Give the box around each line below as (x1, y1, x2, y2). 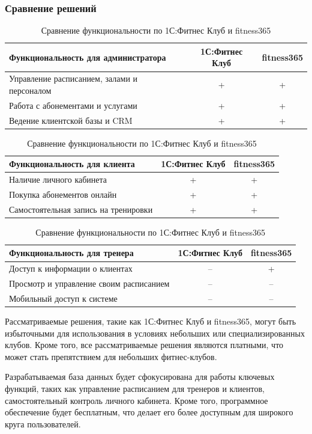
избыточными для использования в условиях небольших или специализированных (5, 326, 305, 339)
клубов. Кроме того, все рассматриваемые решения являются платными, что (5, 338, 284, 351)
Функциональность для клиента (9, 157, 135, 170)
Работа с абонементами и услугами (9, 99, 137, 111)
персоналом (9, 84, 52, 96)
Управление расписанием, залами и (9, 72, 138, 85)
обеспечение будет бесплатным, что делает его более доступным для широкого (5, 406, 293, 418)
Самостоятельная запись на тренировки (9, 203, 153, 215)
